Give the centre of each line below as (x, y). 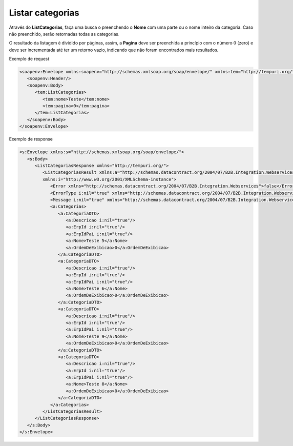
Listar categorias (44, 13)
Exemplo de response (31, 139)
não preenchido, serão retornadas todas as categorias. (64, 34)
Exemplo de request (29, 59)
